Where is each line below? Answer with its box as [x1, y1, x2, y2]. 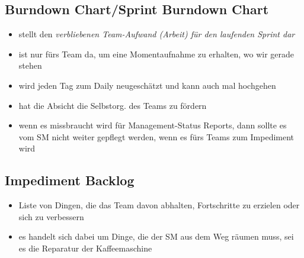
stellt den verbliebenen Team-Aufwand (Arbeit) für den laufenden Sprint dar [18, 28, 295, 40]
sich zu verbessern [18, 210, 84, 222]
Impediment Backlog [5, 171, 135, 189]
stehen [18, 59, 42, 72]
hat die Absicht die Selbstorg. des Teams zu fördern [18, 99, 207, 111]
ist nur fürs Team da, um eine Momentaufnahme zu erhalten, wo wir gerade [18, 47, 295, 60]
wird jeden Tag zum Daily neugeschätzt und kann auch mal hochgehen [18, 79, 276, 91]
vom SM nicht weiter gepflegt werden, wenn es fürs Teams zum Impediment [18, 130, 295, 143]
